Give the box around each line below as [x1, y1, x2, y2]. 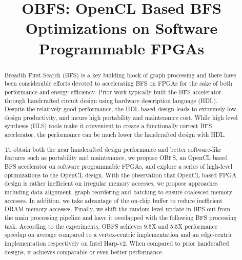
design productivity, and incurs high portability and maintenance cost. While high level [4, 113, 238, 122]
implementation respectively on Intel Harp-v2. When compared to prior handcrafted [4, 238, 229, 247]
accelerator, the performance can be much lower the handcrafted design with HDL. [4, 130, 226, 139]
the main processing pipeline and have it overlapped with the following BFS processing [4, 213, 237, 222]
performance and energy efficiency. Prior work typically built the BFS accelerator [4, 87, 221, 96]
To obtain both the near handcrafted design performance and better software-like [4, 145, 221, 153]
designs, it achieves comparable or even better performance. [4, 247, 164, 256]
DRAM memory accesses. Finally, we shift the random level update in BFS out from [4, 205, 230, 213]
